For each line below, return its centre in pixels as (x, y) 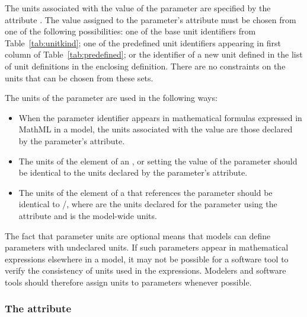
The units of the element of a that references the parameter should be (145, 192)
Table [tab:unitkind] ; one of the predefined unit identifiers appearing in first (143, 42)
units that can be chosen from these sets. (79, 77)
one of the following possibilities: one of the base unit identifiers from (130, 31)
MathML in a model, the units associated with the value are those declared (156, 129)
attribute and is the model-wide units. (88, 215)
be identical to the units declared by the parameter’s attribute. (133, 172)
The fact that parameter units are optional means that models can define (138, 235)
